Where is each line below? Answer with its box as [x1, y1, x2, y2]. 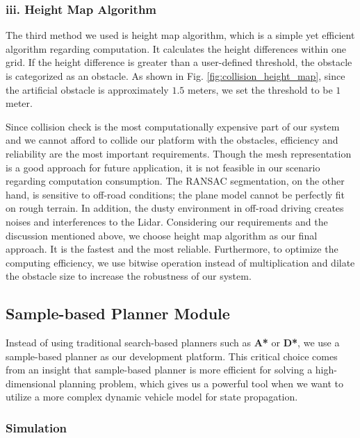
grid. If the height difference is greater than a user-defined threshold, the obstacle [6, 55, 352, 69]
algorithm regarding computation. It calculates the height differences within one [6, 41, 346, 56]
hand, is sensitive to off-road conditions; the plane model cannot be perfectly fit [6, 187, 345, 201]
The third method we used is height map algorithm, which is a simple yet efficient [6, 28, 355, 42]
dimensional [6, 376, 56, 390]
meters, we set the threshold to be [187, 82, 333, 96]
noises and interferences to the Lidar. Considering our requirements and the [6, 214, 328, 228]
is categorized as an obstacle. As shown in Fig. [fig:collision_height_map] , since [6, 69, 345, 83]
